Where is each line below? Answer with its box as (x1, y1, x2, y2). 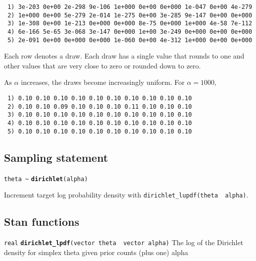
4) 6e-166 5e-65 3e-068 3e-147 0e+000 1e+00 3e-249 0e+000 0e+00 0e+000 (7, 28, 253, 35)
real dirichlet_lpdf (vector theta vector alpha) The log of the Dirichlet (4, 237, 244, 248)
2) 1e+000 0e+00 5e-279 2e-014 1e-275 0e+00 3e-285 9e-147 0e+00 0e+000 (7, 11, 253, 19)
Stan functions (4, 214, 80, 229)
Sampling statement (4, 149, 108, 165)
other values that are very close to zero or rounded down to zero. (4, 60, 201, 70)
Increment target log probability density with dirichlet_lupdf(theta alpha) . (4, 190, 249, 200)
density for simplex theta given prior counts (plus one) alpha (4, 247, 188, 257)
